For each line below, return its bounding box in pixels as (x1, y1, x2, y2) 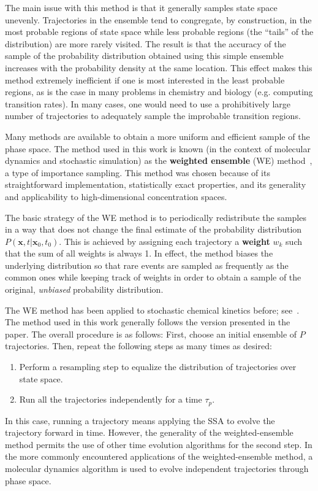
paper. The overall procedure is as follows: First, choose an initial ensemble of (5, 327, 297, 340)
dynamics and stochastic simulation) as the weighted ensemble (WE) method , (5, 154, 312, 167)
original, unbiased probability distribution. (5, 283, 164, 296)
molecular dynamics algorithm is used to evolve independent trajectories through (5, 462, 309, 475)
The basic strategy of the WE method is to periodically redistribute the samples (5, 211, 306, 223)
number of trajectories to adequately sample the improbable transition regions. (5, 109, 301, 122)
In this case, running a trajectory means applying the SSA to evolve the (5, 414, 275, 427)
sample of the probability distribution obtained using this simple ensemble (5, 49, 284, 62)
